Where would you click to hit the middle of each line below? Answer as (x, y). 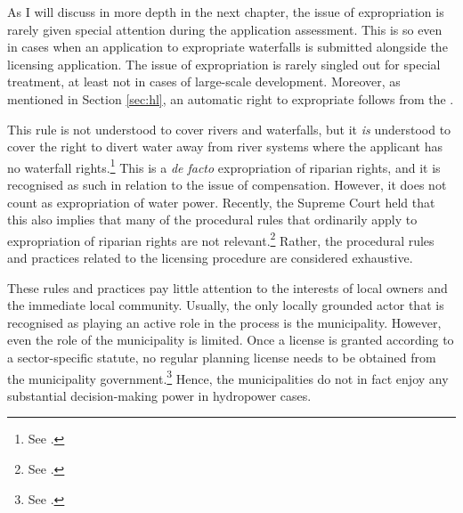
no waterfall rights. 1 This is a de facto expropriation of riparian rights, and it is (224, 166)
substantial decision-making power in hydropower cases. (159, 395)
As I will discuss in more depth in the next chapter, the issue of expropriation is (226, 12)
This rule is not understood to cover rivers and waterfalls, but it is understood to (229, 129)
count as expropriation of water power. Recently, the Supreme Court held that (221, 202)
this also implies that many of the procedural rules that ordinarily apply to (212, 220)
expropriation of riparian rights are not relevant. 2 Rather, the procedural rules (221, 239)
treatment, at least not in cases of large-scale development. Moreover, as (204, 81)
